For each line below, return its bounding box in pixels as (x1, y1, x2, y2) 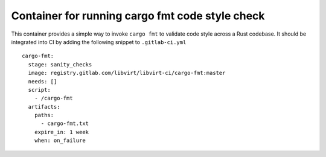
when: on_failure (34, 137, 86, 144)
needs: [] (28, 78, 57, 85)
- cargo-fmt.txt (40, 120, 89, 127)
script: (28, 86, 51, 93)
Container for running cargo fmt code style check (11, 9, 265, 22)
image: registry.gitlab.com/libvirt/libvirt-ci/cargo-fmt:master (28, 69, 226, 77)
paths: (34, 112, 54, 119)
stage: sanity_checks (28, 61, 92, 68)
